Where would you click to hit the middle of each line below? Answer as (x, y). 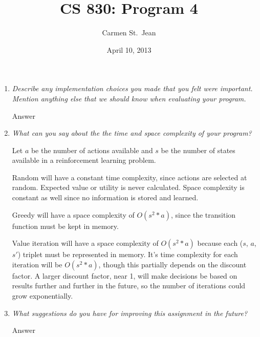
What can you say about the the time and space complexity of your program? (132, 133)
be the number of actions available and (92, 150)
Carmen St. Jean (129, 33)
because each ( (220, 243)
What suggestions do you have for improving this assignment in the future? (130, 313)
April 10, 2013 (129, 49)
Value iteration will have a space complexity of (85, 243)
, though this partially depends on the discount (172, 264)
